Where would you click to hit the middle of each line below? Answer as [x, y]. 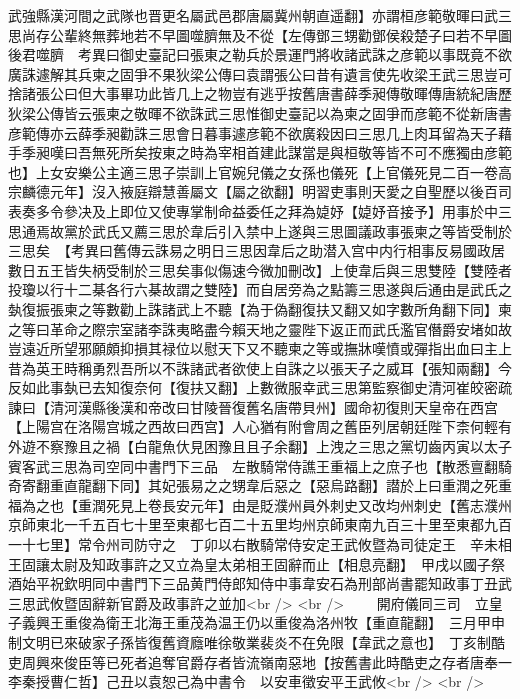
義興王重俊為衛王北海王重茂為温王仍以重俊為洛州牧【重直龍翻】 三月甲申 [263, 622]
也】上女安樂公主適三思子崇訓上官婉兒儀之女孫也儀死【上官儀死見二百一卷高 [260, 171]
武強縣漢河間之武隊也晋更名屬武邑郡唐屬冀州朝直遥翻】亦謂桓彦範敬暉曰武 [253, 15]
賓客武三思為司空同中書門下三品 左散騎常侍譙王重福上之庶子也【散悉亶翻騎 [260, 465]
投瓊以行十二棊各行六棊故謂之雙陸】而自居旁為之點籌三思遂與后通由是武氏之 [260, 289]
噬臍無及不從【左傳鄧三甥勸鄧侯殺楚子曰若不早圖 [350, 34]
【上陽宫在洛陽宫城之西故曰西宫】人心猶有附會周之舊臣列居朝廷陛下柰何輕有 [260, 426]
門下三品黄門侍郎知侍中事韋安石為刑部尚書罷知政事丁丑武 [322, 583]
